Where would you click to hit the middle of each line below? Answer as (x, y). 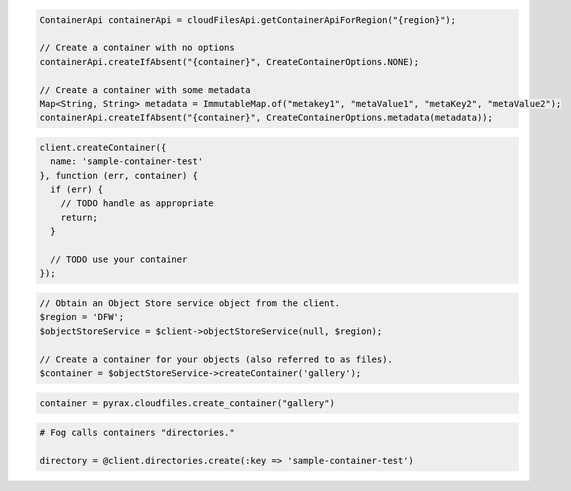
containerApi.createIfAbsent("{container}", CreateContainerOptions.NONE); (229, 61)
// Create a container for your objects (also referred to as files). (216, 359)
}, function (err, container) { (119, 175)
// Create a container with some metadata (145, 89)
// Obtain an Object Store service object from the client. (190, 303)
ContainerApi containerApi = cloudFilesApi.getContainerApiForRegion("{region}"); (248, 19)
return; (79, 217)
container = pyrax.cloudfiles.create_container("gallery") (187, 403)
